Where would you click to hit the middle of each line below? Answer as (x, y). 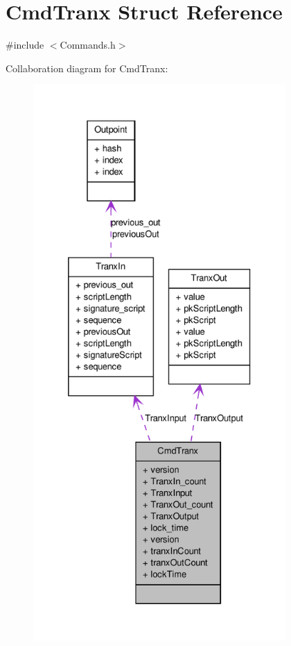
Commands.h (88, 45)
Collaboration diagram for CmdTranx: (87, 68)
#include (25, 45)
